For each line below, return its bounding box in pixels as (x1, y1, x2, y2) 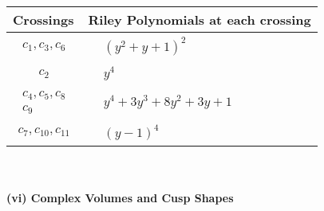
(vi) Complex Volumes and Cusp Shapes (6, 190, 234, 206)
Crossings (13, 10, 74, 29)
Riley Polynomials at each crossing (88, 10, 311, 29)
